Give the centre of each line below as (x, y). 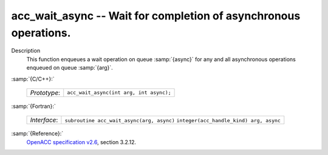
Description (26, 51)
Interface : (44, 120)
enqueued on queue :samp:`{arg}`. (70, 68)
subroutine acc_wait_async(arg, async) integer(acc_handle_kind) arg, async (173, 121)
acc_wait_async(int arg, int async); (119, 93)
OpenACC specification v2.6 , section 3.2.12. (81, 142)
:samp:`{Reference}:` (37, 134)
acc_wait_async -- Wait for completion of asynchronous (156, 16)
